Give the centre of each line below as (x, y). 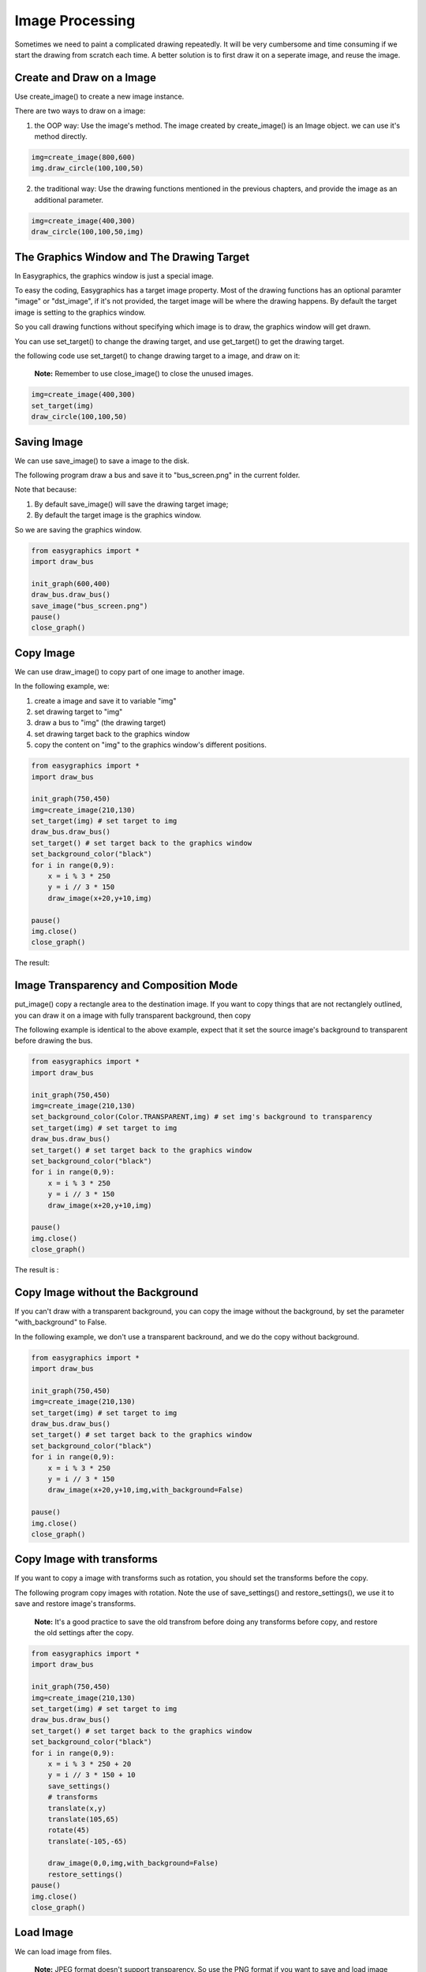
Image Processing (75, 21)
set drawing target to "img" (78, 711)
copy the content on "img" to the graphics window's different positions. (151, 745)
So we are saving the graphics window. (78, 529)
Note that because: (46, 490)
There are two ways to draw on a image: (80, 111)
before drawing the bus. (54, 1040)
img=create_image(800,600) (83, 157)
